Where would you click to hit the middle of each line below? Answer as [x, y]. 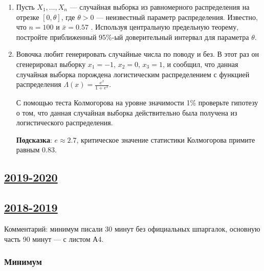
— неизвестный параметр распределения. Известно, [177, 17]
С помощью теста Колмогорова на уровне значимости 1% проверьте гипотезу [137, 102]
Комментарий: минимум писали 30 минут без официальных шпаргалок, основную [132, 228]
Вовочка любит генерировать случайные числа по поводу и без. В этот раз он [137, 54]
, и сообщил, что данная [200, 64]
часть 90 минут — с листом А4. [54, 239]
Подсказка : [34, 139]
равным [28, 150]
